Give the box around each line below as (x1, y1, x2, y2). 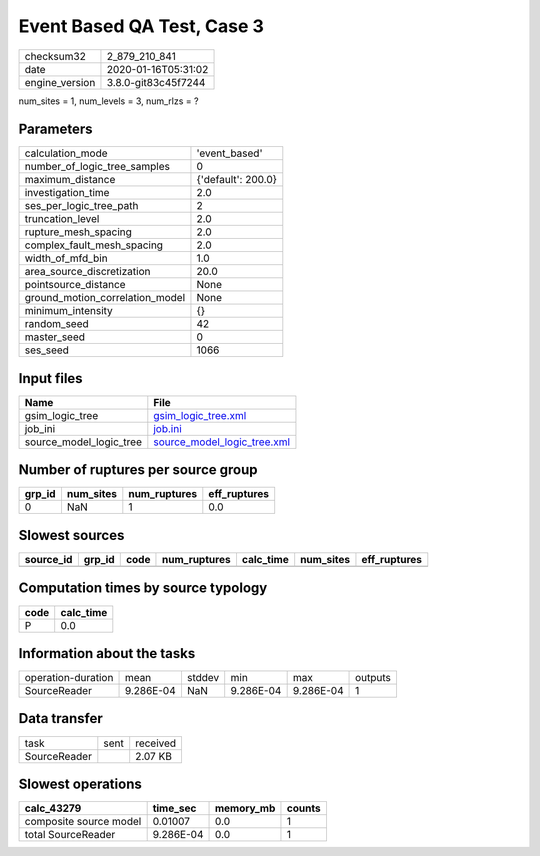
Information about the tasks (18, 645, 196, 662)
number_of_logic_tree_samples (24, 160, 170, 174)
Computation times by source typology (18, 580, 268, 597)
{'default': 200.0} (196, 173, 278, 187)
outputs (355, 671, 392, 685)
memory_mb (214, 801, 276, 815)
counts (286, 801, 321, 815)
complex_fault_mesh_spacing (24, 238, 164, 252)
